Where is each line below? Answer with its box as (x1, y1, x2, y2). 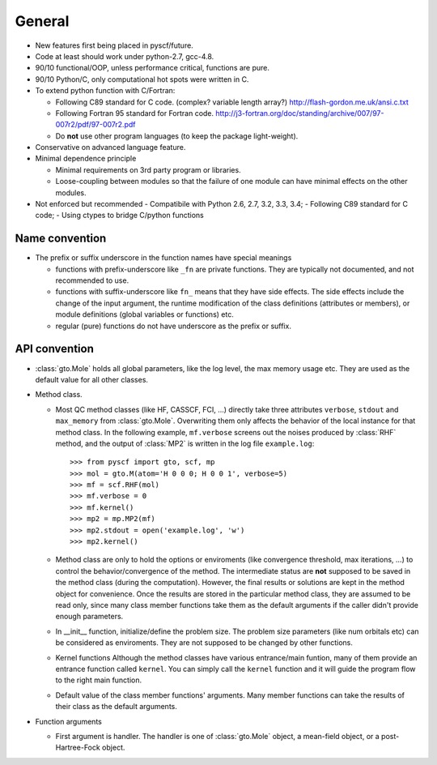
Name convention (15, 232, 107, 246)
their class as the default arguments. (55, 702, 178, 712)
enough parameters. (55, 612, 124, 622)
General (15, 12, 70, 30)
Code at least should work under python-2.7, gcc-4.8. (35, 51, 214, 61)
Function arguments (35, 716, 103, 726)
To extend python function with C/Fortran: (35, 86, 176, 96)
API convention (15, 342, 95, 356)
